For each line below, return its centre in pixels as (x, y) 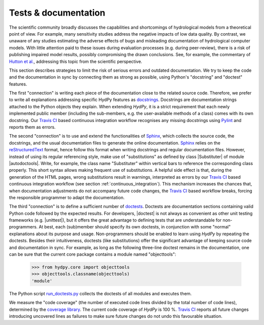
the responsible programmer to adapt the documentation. (67, 197)
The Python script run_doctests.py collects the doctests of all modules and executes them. (100, 293)
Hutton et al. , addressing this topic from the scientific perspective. (76, 61)
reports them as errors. (32, 127)
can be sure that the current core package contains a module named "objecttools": (92, 254)
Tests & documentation (57, 13)
